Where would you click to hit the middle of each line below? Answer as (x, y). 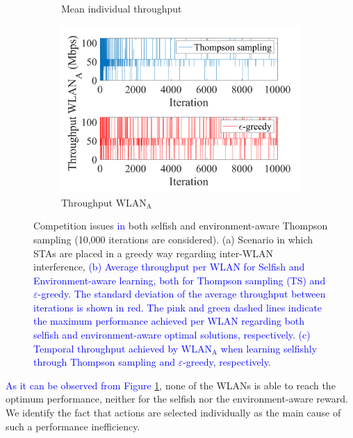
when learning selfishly (269, 348)
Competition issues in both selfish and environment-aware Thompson (181, 226)
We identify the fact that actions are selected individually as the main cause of (173, 413)
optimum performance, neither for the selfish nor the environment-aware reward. (177, 399)
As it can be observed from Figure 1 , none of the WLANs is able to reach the (171, 385)
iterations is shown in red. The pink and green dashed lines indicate (178, 307)
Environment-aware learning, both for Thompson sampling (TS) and (180, 280)
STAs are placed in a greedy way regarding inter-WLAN (154, 253)
